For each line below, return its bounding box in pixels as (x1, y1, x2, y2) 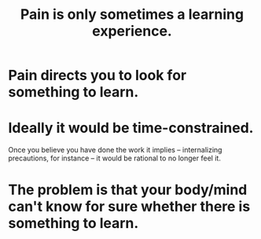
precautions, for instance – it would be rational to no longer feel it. (8, 153, 222, 163)
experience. (91, 22, 173, 40)
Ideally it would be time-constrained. (8, 119, 254, 137)
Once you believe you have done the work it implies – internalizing (8, 145, 222, 155)
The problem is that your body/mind (8, 181, 248, 199)
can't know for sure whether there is (8, 198, 251, 215)
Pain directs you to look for (8, 67, 187, 84)
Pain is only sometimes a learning (20, 6, 244, 24)
